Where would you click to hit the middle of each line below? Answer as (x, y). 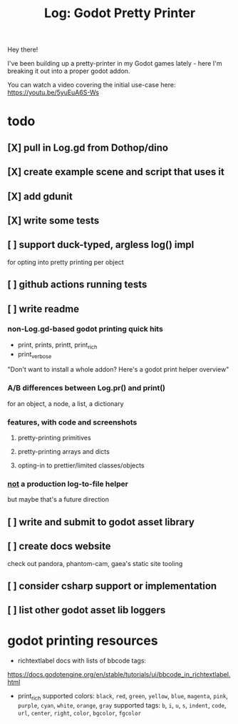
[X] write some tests (53, 220)
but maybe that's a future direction (58, 500)
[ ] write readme (43, 309)
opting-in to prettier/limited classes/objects (81, 465)
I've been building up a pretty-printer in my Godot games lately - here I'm (115, 64)
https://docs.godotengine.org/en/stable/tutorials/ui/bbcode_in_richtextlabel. (119, 675)
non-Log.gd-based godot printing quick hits (86, 329)
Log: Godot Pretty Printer (120, 13)
